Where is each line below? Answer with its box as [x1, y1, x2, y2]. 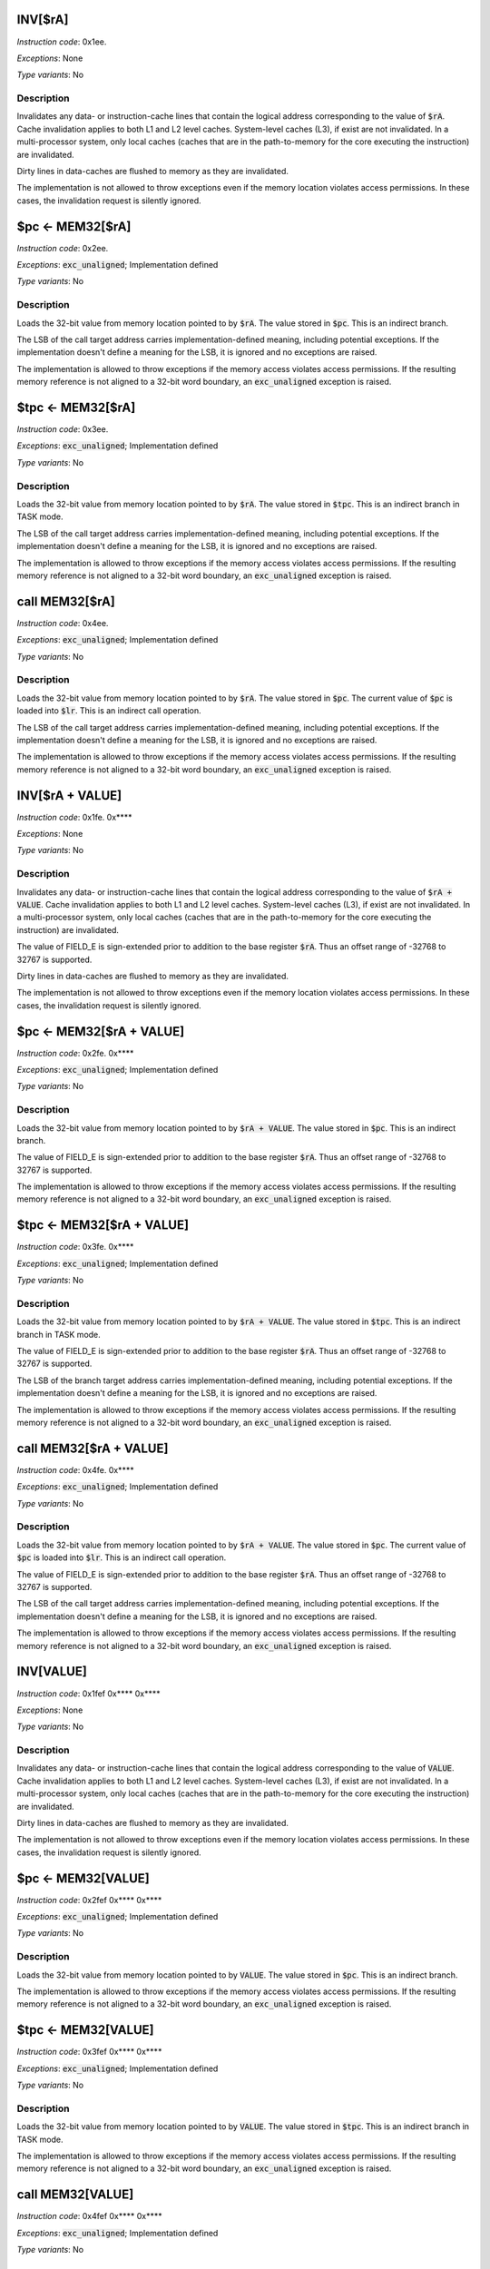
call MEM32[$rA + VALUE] [16, 1440, 169, 1456]
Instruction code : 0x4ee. [16, 617, 109, 628]
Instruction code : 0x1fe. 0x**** [16, 811, 132, 822]
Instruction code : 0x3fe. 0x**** [16, 1242, 134, 1252]
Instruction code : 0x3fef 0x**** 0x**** [16, 2047, 162, 2058]
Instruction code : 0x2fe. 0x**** [16, 1047, 134, 1058]
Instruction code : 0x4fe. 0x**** [16, 1464, 135, 1475]
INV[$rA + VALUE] [16, 788, 122, 803]
